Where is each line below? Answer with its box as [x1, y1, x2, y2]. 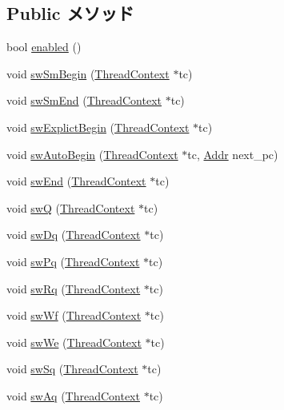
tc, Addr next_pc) [187, 145, 278, 162]
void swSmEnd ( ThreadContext [6, 92, 162, 109]
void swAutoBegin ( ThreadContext [6, 145, 178, 162]
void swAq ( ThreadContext [6, 387, 140, 404]
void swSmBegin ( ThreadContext [6, 65, 170, 82]
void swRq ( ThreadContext [6, 280, 141, 297]
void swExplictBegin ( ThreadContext [6, 118, 190, 135]
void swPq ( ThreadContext [6, 253, 140, 269]
